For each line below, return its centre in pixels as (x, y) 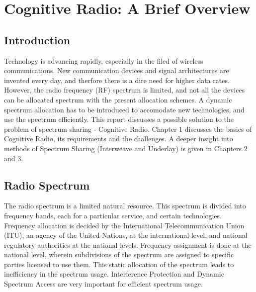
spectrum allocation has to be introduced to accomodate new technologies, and (124, 109)
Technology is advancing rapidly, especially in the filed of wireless (104, 60)
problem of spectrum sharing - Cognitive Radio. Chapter (90, 129)
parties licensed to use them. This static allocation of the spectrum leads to (119, 264)
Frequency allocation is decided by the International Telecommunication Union (124, 225)
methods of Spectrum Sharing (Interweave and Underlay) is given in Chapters (123, 148)
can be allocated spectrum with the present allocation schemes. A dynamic (118, 99)
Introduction (37, 40)
